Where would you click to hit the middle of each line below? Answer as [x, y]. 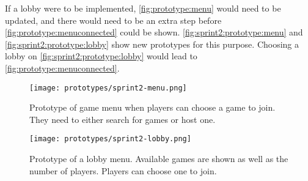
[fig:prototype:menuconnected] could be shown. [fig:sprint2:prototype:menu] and [154, 32]
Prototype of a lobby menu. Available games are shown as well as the [159, 159]
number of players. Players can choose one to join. [123, 170]
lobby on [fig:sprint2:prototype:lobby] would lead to [101, 56]
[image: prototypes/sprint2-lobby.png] [110, 139]
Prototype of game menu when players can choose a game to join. [152, 107]
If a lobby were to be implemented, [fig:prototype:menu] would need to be [143, 8]
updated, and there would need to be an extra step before [113, 20]
